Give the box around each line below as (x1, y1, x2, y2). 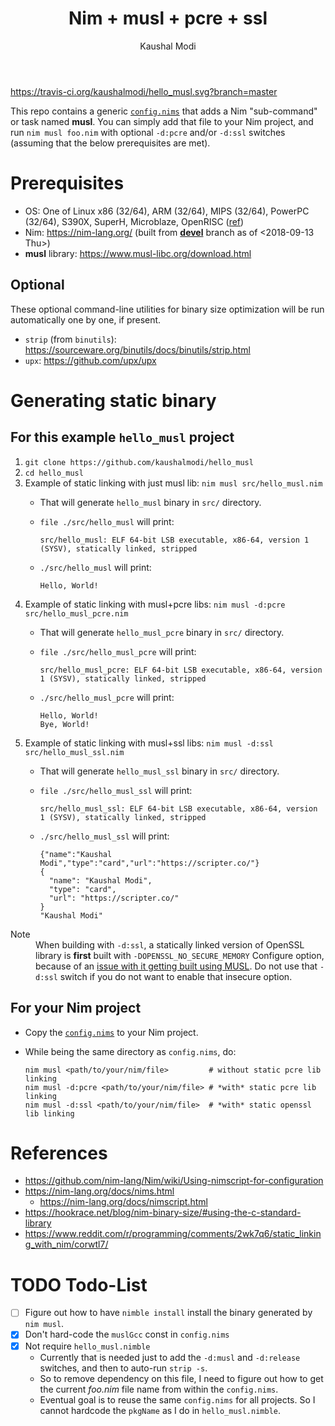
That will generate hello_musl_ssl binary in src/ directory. (39, 765, 280, 777)
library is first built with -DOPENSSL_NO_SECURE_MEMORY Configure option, (35, 949, 325, 961)
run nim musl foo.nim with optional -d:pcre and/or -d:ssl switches (10, 126, 286, 138)
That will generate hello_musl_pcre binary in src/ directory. (39, 626, 285, 638)
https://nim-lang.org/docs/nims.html (24, 1185, 175, 1197)
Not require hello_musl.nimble (24, 1340, 151, 1352)
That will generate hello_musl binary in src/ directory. (39, 496, 262, 508)
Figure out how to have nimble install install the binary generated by (24, 1307, 313, 1319)
